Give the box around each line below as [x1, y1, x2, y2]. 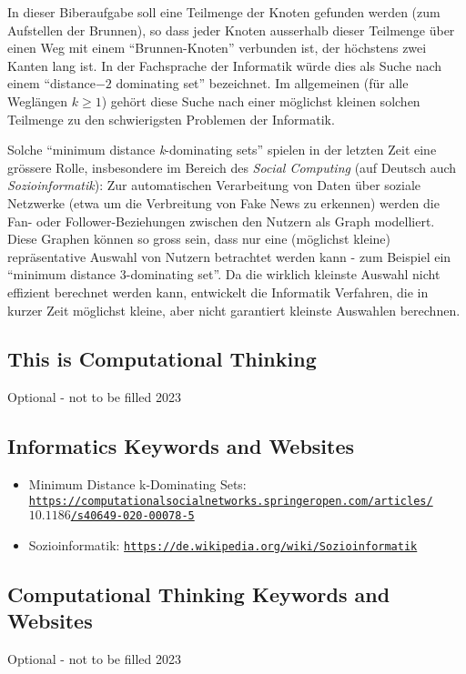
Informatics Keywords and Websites [7, 432, 355, 460]
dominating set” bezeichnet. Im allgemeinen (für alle [116, 74, 409, 93]
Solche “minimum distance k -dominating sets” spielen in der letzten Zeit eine [7, 140, 437, 159]
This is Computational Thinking [7, 345, 317, 373]
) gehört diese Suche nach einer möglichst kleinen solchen [101, 91, 420, 110]
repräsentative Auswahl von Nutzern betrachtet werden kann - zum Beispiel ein [7, 246, 451, 266]
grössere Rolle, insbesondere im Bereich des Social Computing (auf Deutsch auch [7, 157, 457, 176]
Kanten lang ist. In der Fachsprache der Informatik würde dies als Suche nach [7, 55, 442, 75]
